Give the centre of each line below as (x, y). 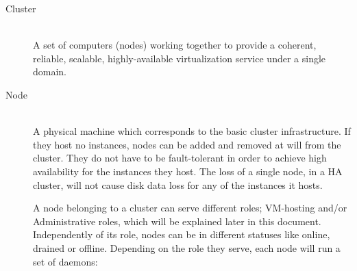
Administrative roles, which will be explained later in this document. (177, 221)
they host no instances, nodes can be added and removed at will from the (187, 144)
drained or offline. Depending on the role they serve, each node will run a (187, 247)
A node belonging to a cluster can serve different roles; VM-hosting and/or (190, 208)
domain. (50, 72)
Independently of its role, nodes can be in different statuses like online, (182, 234)
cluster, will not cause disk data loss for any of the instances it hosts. (178, 184)
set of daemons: (65, 261)
